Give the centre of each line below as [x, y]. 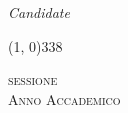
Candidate [39, 12]
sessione [33, 79]
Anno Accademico [64, 98]
